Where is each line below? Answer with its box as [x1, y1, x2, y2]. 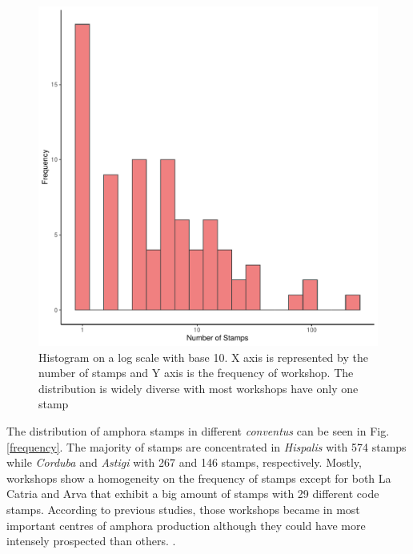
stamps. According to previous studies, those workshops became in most [6, 500, 360, 517]
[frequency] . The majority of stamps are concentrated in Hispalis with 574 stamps [6, 438, 407, 455]
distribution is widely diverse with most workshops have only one [38, 379, 359, 396]
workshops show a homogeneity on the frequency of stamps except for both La [6, 469, 391, 486]
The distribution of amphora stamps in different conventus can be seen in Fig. [6, 422, 390, 439]
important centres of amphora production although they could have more [6, 516, 366, 533]
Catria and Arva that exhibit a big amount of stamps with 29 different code [6, 485, 379, 502]
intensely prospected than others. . [6, 532, 176, 549]
